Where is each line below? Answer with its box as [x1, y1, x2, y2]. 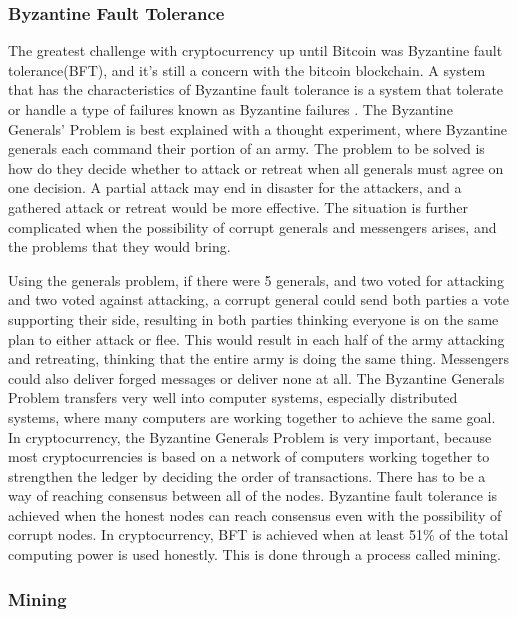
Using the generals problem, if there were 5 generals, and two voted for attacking [8, 269, 504, 290]
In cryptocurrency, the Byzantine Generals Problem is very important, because [8, 426, 492, 447]
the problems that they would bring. [8, 236, 231, 257]
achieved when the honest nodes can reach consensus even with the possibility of [8, 504, 502, 525]
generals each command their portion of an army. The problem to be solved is [8, 138, 485, 159]
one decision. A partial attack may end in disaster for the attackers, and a [8, 177, 462, 198]
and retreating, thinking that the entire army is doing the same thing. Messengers [8, 348, 510, 369]
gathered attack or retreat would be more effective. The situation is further [8, 196, 469, 217]
